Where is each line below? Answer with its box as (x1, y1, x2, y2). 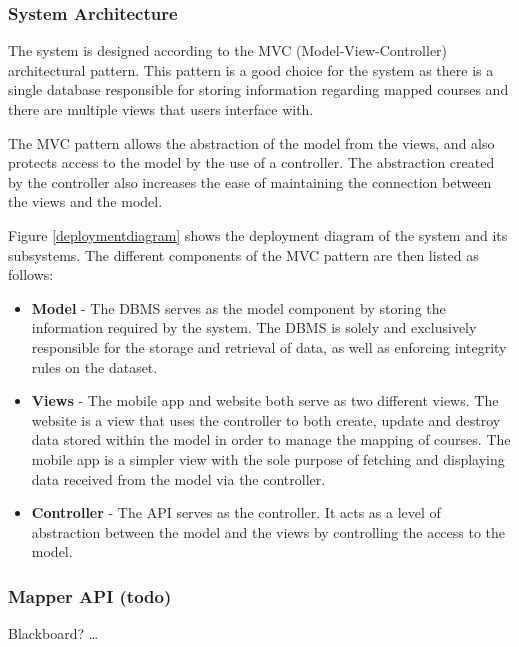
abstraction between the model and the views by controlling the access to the (31, 521, 506, 542)
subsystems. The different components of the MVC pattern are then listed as (8, 244, 479, 265)
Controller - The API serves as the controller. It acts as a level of (31, 502, 441, 523)
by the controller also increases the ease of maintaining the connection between (8, 171, 492, 192)
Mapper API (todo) (8, 583, 172, 608)
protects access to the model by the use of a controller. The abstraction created (8, 152, 495, 173)
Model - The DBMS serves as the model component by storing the (31, 297, 446, 318)
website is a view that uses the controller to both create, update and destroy (31, 409, 501, 430)
